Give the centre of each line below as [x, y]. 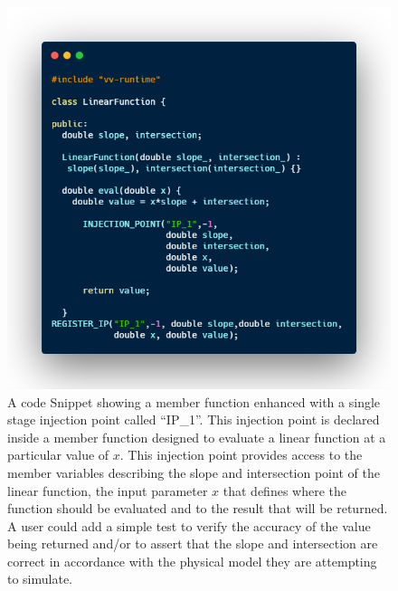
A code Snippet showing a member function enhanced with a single [194, 401]
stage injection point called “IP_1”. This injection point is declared [194, 419]
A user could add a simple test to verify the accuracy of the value [189, 525]
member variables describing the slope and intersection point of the [194, 472]
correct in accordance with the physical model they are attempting [192, 561]
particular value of [58, 455]
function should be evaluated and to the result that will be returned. [198, 508]
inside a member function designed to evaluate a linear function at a [197, 437]
